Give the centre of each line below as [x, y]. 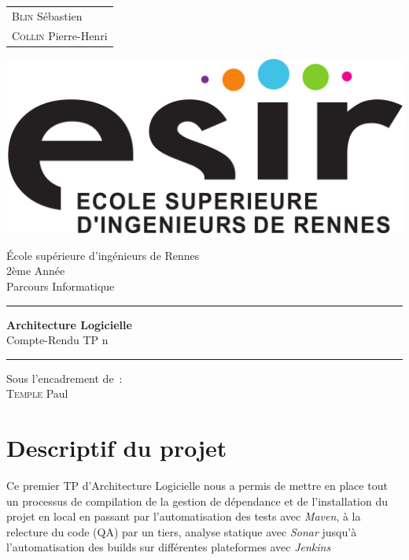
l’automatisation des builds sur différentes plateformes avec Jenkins [169, 547]
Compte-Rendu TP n [57, 340]
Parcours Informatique [61, 286]
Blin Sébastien [47, 15]
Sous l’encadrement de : [64, 378]
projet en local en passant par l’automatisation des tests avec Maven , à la [184, 516]
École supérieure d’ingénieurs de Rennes [103, 255]
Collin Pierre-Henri [60, 35]
